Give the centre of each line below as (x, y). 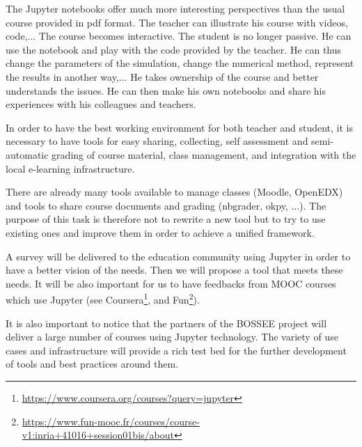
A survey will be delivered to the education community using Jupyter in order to (178, 256)
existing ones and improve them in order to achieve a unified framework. (160, 232)
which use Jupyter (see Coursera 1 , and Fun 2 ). (103, 298)
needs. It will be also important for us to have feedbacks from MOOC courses (171, 283)
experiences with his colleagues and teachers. (101, 104)
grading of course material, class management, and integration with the (204, 154)
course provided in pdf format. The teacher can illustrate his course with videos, (177, 22)
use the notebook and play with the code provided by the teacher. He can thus (174, 49)
